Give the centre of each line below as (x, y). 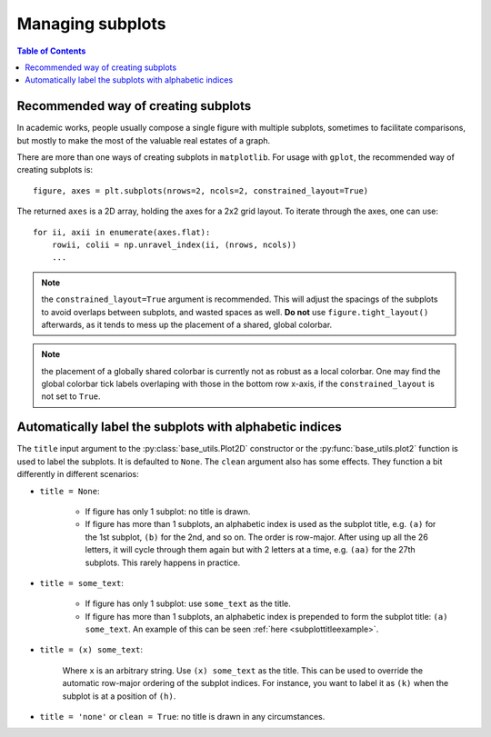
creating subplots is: (55, 170)
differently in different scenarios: (78, 474)
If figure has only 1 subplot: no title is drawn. (168, 511)
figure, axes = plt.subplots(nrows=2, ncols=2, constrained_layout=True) (201, 190)
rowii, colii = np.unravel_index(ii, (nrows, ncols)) (174, 244)
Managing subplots (91, 24)
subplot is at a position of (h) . (119, 696)
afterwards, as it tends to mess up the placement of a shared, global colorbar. (187, 324)
